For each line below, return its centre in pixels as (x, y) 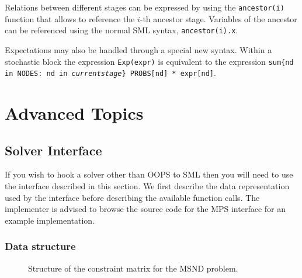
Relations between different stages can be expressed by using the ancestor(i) (145, 7)
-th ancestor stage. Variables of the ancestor (218, 18)
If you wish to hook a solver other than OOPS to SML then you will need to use (149, 174)
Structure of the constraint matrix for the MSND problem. (133, 268)
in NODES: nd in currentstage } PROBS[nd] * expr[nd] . (110, 73)
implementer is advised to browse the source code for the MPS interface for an (145, 209)
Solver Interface (53, 150)
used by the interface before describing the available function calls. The (132, 197)
